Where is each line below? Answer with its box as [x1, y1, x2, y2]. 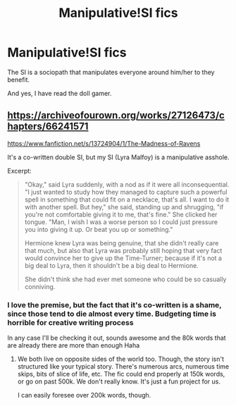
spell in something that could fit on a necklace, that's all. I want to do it [24, 195, 230, 204]
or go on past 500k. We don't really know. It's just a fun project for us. [17, 377, 221, 386]
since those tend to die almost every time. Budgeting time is [7, 309, 217, 319]
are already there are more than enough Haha [7, 341, 140, 350]
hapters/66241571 [7, 121, 89, 133]
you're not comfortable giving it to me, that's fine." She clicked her [24, 210, 218, 219]
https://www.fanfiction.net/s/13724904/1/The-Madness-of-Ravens [7, 139, 201, 147]
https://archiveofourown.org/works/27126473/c [7, 109, 225, 121]
